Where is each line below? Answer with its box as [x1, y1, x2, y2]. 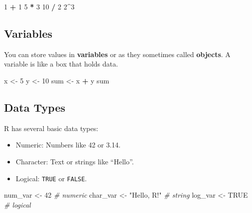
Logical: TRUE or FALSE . [15, 173, 87, 183]
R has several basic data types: [4, 123, 99, 133]
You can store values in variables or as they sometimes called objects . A [4, 49, 231, 59]
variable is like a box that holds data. [4, 59, 118, 69]
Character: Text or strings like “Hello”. [15, 156, 134, 166]
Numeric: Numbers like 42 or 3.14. [15, 140, 121, 150]
